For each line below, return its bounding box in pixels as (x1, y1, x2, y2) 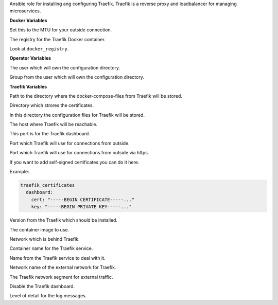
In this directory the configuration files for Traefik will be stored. (9, 112, 145, 118)
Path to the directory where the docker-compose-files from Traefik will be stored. (9, 93, 183, 99)
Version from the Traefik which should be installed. (9, 217, 118, 223)
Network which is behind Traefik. (9, 236, 80, 242)
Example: (9, 169, 29, 175)
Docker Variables (9, 17, 47, 23)
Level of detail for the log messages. (9, 293, 87, 299)
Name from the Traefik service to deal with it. (9, 255, 106, 261)
